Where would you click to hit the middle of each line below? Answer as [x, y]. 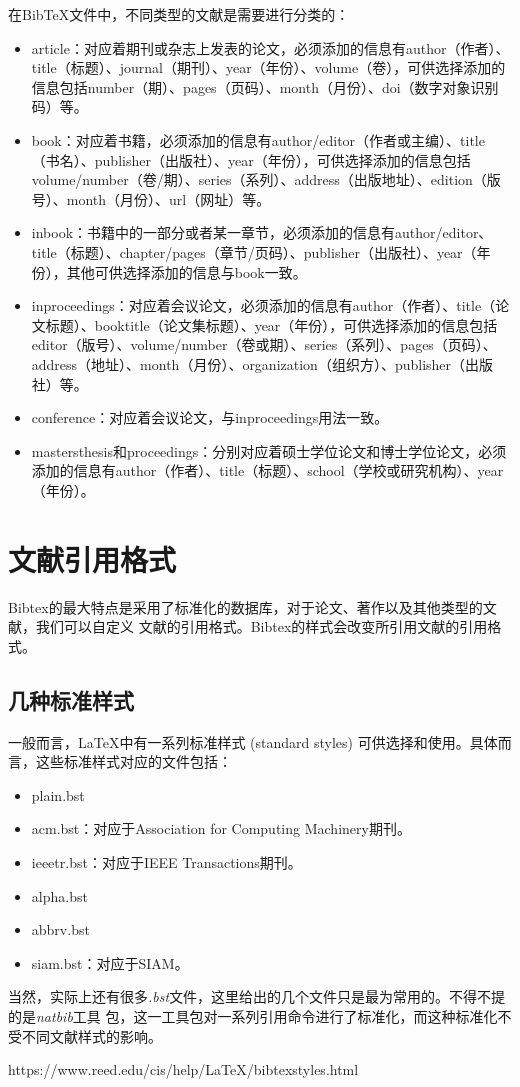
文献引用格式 [92, 558]
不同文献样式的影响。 [91, 1035]
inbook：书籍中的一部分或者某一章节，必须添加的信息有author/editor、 [262, 232]
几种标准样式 [71, 699]
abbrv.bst [60, 929]
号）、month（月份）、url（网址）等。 [151, 198]
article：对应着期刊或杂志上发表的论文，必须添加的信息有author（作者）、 [270, 47]
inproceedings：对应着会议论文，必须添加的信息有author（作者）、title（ [263, 305]
